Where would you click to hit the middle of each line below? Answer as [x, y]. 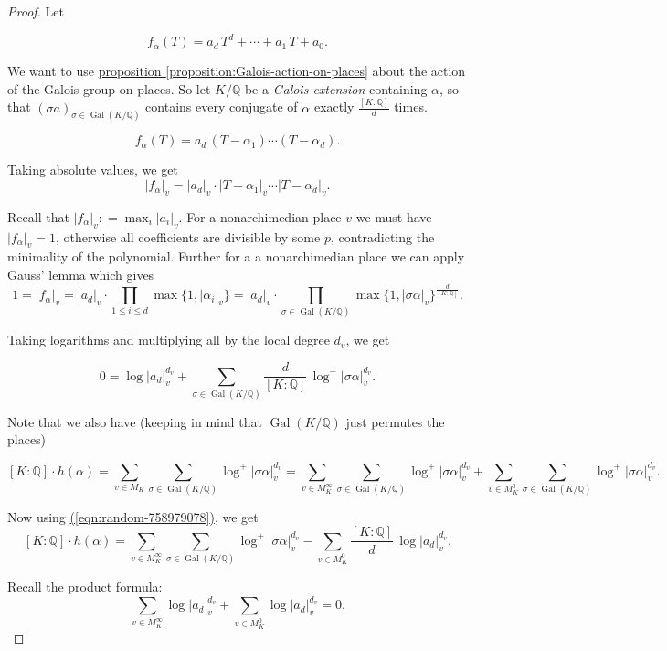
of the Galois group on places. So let [109, 88]
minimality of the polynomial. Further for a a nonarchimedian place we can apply [236, 256]
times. [411, 107]
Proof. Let [36, 11]
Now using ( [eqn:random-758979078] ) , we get [133, 516]
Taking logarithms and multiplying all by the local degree [169, 340]
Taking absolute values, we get [93, 170]
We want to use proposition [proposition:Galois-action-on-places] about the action [237, 71]
